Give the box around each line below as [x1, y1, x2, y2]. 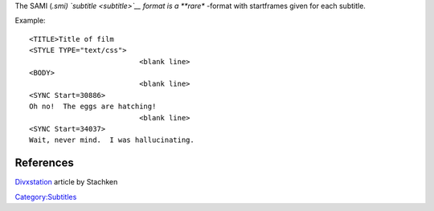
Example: [14, 16, 46, 26]
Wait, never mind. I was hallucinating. [29, 136, 194, 144]
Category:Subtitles [14, 192, 77, 201]
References [14, 156, 74, 170]
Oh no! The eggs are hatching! [29, 102, 157, 112]
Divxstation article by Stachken [14, 177, 118, 187]
